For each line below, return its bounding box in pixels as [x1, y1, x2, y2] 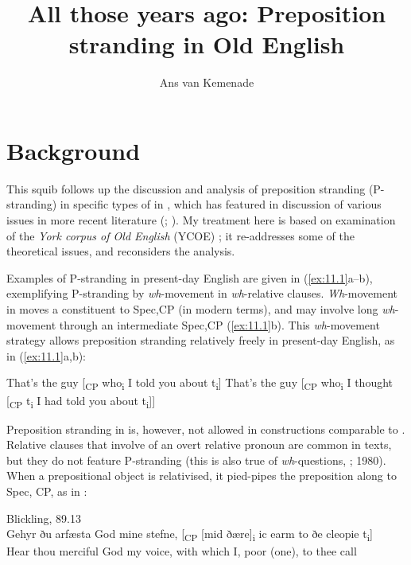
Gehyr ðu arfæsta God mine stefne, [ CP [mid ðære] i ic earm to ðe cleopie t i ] [6, 525, 373, 544]
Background [6, 134, 141, 166]
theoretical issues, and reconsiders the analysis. [6, 243, 235, 259]
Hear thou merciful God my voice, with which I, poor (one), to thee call [6, 543, 357, 559]
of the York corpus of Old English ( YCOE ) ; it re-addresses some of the [6, 227, 355, 244]
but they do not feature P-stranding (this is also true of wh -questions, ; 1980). [6, 451, 386, 468]
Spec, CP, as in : [6, 483, 87, 499]
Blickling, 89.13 [6, 509, 81, 526]
